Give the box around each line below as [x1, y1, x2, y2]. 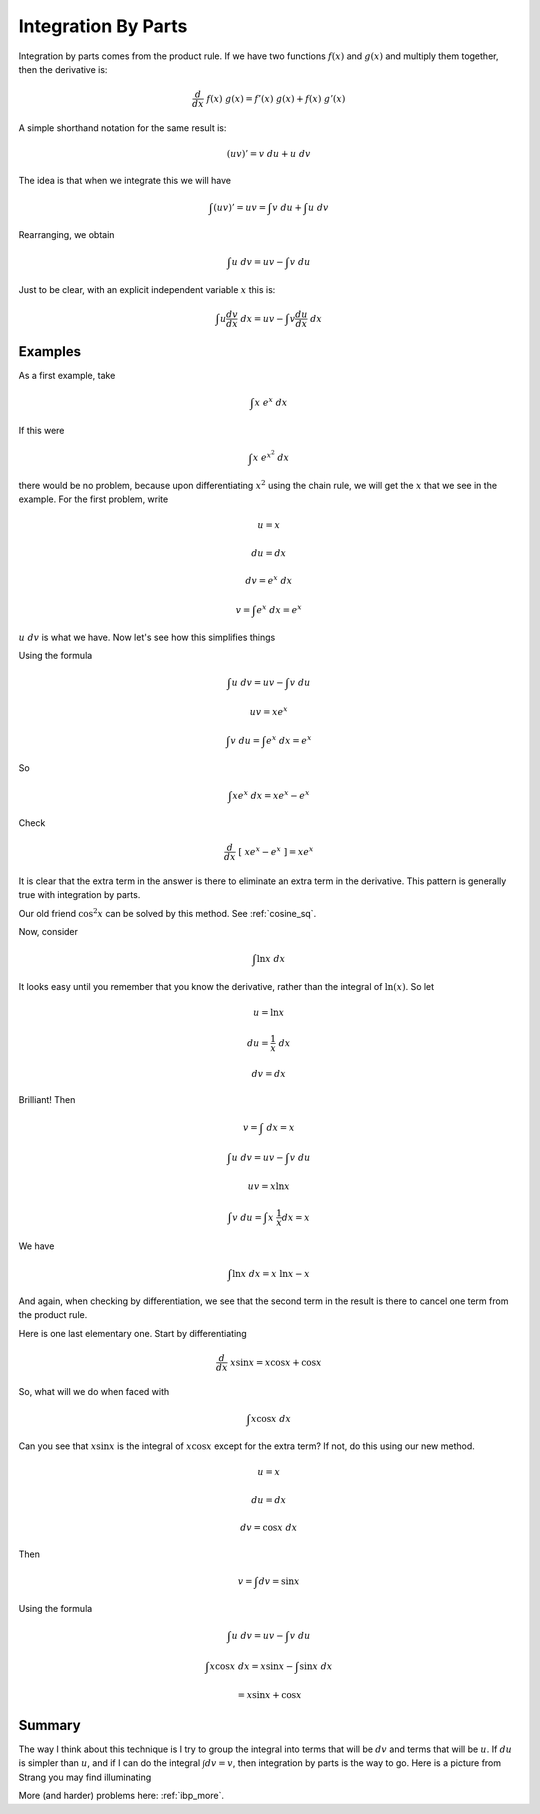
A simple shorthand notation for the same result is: [18, 121, 227, 134]
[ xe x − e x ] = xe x [238, 845, 314, 857]
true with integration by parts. [18, 889, 141, 901]
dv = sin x [258, 1575, 300, 1587]
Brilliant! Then [18, 1094, 76, 1106]
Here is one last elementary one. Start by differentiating [18, 1327, 247, 1339]
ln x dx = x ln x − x [231, 1268, 310, 1279]
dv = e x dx [245, 573, 293, 587]
